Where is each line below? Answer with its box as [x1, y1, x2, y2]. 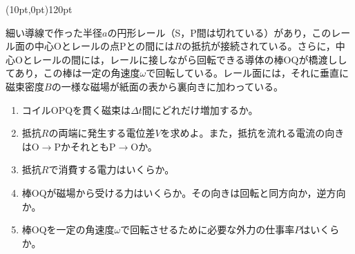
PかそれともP [54, 139, 116, 153]
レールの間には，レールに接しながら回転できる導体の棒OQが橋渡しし [32, 52, 347, 66]
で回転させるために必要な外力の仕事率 [120, 222, 295, 237]
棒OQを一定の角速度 [21, 222, 115, 237]
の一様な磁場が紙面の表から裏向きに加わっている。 [51, 79, 283, 93]
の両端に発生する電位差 [48, 126, 155, 140]
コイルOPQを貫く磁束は [21, 102, 131, 117]
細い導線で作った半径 [6, 25, 102, 39]
